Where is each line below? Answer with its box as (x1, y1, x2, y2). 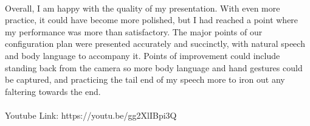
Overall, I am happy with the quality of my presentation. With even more (5, 1, 280, 14)
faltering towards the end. (5, 85, 101, 97)
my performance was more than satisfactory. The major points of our (5, 25, 263, 38)
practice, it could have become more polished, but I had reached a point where (5, 13, 298, 26)
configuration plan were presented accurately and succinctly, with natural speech (5, 37, 305, 50)
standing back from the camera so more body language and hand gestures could (5, 61, 303, 74)
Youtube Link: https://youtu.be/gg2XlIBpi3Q (5, 108, 177, 121)
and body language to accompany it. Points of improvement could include (5, 49, 280, 61)
